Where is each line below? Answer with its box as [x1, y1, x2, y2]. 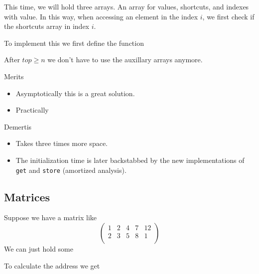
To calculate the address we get [4, 260, 100, 271]
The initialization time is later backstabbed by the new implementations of [15, 154, 245, 165]
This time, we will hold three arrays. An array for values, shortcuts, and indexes [4, 1, 249, 11]
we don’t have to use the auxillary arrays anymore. [47, 54, 203, 65]
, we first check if [202, 11, 255, 21]
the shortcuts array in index [4, 21, 90, 31]
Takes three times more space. [15, 138, 108, 148]
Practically [15, 105, 49, 115]
